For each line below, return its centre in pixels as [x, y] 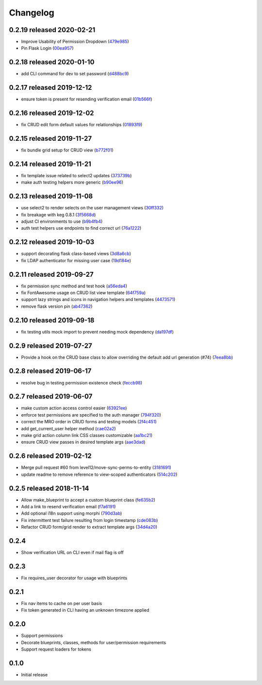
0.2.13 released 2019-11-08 [51, 196]
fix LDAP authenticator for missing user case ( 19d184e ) [76, 260]
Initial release [34, 674]
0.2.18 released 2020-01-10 [52, 62]
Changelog [32, 13]
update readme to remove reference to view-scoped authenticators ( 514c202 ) [99, 474]
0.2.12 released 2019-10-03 [52, 242]
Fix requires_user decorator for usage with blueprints [74, 578]
